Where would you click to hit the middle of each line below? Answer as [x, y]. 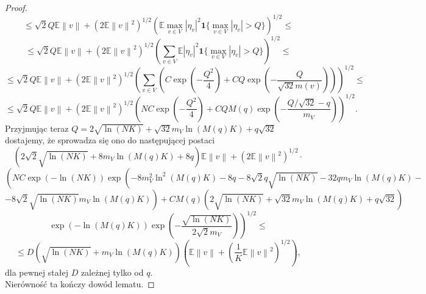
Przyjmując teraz [37, 128]
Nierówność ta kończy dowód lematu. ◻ [80, 284]
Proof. [16, 7]
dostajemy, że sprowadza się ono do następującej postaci [110, 140]
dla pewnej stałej [37, 272]
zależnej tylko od [112, 272]
